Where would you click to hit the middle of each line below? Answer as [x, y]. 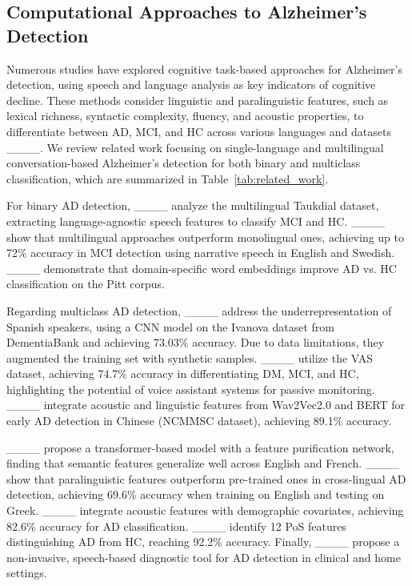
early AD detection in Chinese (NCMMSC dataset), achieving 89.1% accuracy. [199, 421]
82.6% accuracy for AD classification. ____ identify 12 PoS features [177, 526]
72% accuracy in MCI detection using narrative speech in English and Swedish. [201, 253]
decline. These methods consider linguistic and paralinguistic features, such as [198, 100]
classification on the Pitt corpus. [86, 284]
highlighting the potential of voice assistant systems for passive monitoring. [191, 389]
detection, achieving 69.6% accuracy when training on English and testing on [196, 494]
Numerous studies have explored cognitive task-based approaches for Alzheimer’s [204, 68]
